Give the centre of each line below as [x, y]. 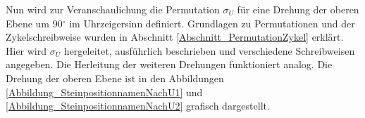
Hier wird [26, 50]
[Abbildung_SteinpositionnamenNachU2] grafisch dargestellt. [138, 106]
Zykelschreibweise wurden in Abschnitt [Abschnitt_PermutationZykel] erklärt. [175, 37]
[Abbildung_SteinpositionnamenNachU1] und [104, 92]
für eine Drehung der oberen [298, 9]
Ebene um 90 [34, 23]
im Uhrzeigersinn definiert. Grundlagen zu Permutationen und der [212, 23]
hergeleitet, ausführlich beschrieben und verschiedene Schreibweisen [209, 50]
